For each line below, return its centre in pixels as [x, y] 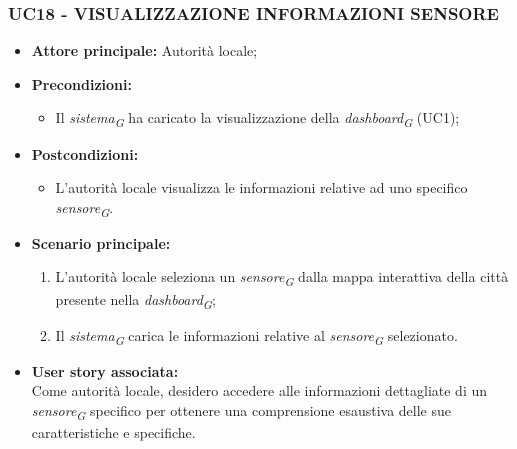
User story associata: [105, 370]
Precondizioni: [81, 83]
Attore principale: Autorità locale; [144, 50]
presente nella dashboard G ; [135, 300]
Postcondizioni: [85, 153]
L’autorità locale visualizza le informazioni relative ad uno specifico [261, 187]
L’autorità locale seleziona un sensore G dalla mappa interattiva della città [282, 278]
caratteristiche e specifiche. [113, 432]
